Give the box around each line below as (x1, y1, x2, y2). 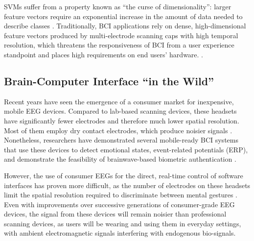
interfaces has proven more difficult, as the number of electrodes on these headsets (4, 180, 251, 190)
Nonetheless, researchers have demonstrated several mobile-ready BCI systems (4, 135, 238, 145)
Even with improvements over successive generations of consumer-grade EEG (4, 199, 235, 209)
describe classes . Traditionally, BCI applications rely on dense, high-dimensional (4, 21, 246, 31)
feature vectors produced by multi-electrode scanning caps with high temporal (4, 30, 238, 40)
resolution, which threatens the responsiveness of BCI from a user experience (4, 40, 234, 50)
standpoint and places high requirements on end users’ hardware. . (4, 49, 204, 59)
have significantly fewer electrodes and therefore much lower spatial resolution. (4, 115, 239, 125)
